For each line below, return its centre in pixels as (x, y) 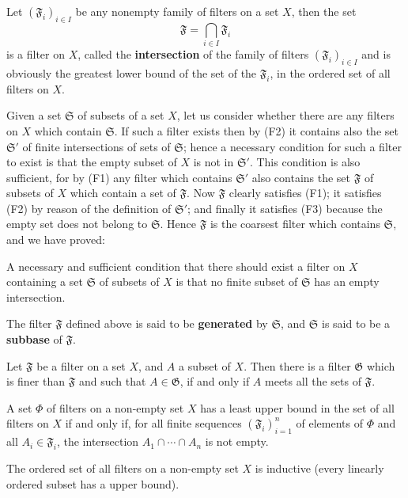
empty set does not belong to (77, 224)
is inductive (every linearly (319, 468)
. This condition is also (305, 162)
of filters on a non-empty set (115, 407)
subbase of (34, 339)
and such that (112, 381)
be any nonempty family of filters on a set (177, 11)
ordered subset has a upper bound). (93, 483)
